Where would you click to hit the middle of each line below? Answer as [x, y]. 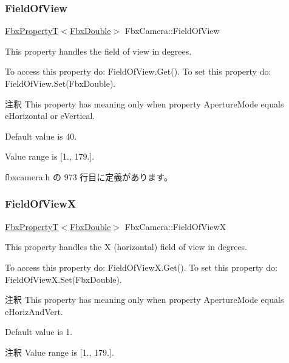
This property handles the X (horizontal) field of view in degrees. [126, 247]
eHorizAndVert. [34, 311]
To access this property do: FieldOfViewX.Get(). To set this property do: [141, 267]
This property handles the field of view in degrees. [98, 51]
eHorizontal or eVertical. [50, 116]
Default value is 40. [41, 136]
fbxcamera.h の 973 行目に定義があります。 [89, 176]
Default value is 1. [39, 332]
